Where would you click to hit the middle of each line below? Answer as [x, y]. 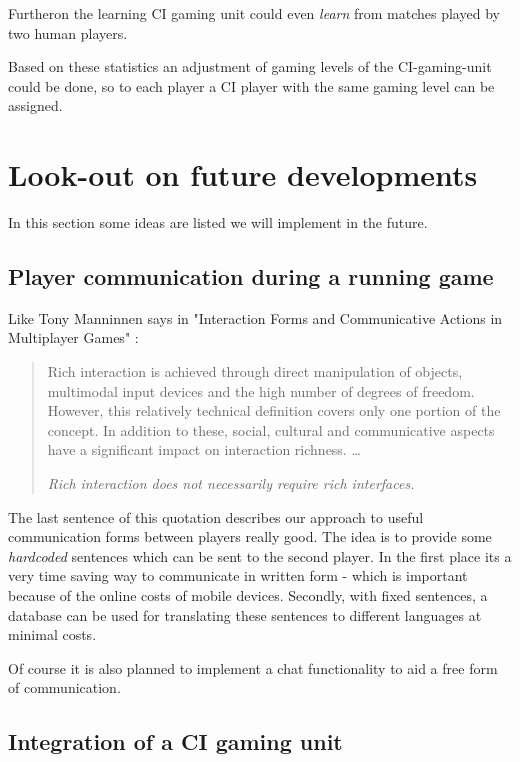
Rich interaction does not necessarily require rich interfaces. [231, 483]
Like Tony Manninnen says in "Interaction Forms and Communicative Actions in [255, 317]
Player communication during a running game [251, 276]
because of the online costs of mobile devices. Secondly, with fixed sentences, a [248, 595]
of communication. [64, 687]
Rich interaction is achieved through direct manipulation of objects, [255, 371]
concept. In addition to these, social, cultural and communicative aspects [271, 429]
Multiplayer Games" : [73, 337]
